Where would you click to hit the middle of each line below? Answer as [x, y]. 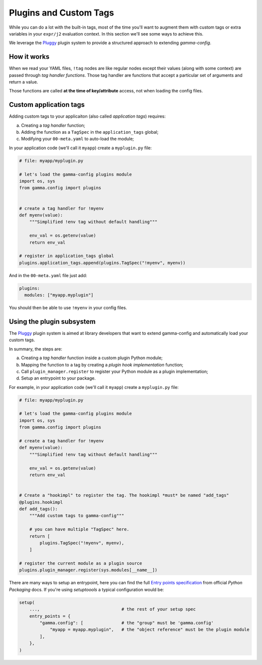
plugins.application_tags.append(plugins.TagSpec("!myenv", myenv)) [102, 263]
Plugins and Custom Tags [61, 13]
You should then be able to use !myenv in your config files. [68, 308]
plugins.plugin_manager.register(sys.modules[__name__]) [88, 570]
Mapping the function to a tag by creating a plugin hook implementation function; [102, 365]
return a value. [24, 82]
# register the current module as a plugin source [81, 563]
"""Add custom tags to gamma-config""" [77, 516]
